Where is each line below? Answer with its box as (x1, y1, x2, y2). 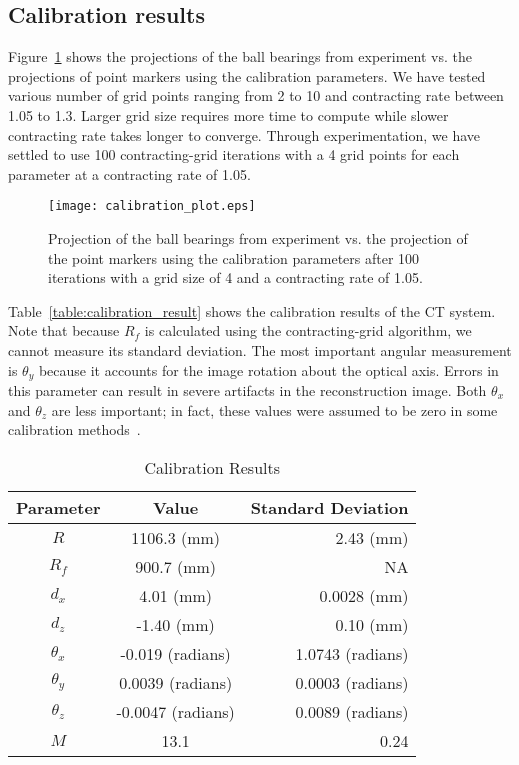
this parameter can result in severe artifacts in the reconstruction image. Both (8, 380, 487, 401)
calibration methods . (8, 419, 141, 440)
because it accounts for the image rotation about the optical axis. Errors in (38, 359, 499, 380)
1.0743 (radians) (295, 641, 409, 665)
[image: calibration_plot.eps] (48, 199, 256, 214)
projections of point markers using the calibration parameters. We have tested (8, 65, 486, 86)
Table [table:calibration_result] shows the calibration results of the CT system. (8, 300, 496, 321)
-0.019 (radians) (120, 641, 231, 665)
